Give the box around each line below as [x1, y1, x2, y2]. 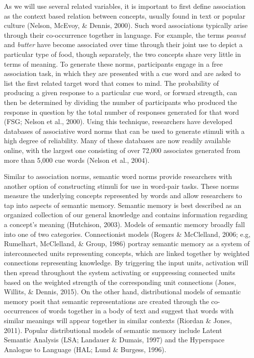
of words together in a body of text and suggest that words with [41, 306, 234, 316]
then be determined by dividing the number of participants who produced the [4, 97, 237, 107]
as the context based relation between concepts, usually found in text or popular [4, 10, 246, 21]
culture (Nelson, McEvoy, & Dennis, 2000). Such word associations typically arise [4, 20, 248, 30]
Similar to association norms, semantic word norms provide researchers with [4, 171, 232, 181]
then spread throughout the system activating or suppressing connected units [4, 267, 235, 278]
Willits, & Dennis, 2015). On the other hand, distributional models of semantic [4, 286, 241, 297]
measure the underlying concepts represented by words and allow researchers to [4, 190, 242, 201]
